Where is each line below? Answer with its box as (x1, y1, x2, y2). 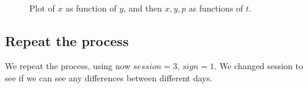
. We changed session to (214, 59, 303, 72)
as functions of (188, 1, 243, 14)
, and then (123, 1, 163, 14)
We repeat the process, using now (5, 59, 131, 72)
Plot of (29, 1, 55, 14)
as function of (65, 1, 117, 14)
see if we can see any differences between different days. (5, 71, 213, 84)
